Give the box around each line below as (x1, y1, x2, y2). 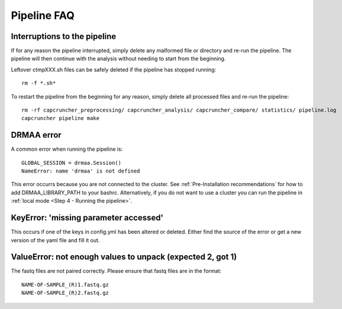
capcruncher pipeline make (21, 115, 100, 122)
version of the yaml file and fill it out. (11, 236, 100, 243)
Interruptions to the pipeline (11, 31, 117, 41)
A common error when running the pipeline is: (11, 145, 123, 153)
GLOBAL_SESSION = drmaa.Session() (21, 160, 121, 166)
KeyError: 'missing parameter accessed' (11, 213, 164, 223)
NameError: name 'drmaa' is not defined (21, 168, 140, 174)
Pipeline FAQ (11, 9, 75, 22)
